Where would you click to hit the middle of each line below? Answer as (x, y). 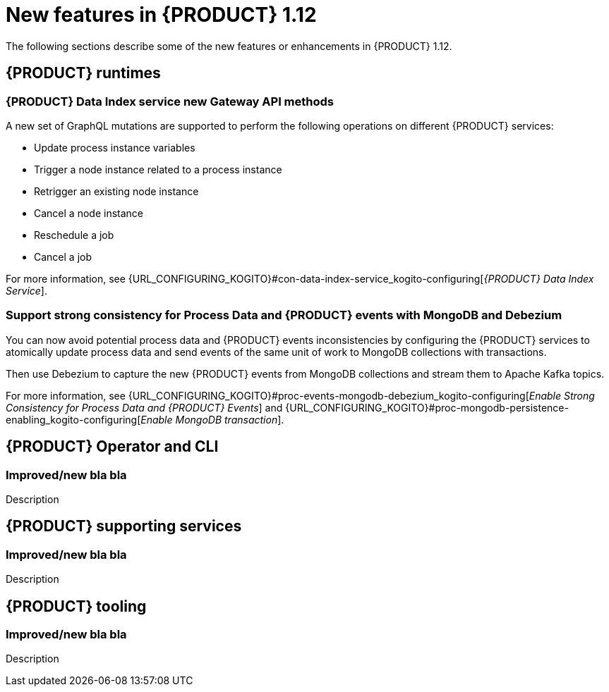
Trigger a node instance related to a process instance (158, 169)
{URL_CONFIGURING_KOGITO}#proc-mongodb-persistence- (427, 407)
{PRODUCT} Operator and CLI (112, 447)
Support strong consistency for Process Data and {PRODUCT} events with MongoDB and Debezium (284, 315)
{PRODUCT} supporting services (124, 526)
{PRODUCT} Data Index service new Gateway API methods (170, 101)
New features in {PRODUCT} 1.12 (161, 15)
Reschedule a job (74, 235)
